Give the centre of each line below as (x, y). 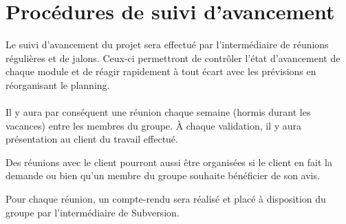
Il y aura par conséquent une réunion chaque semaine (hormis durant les (158, 112)
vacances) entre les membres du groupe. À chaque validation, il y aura (154, 125)
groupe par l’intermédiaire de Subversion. (93, 212)
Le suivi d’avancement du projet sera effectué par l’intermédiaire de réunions (167, 44)
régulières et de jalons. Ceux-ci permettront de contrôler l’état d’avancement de (173, 58)
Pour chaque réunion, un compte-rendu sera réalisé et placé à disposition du (166, 199)
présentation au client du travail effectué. (92, 139)
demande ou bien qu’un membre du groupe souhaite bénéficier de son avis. (163, 175)
